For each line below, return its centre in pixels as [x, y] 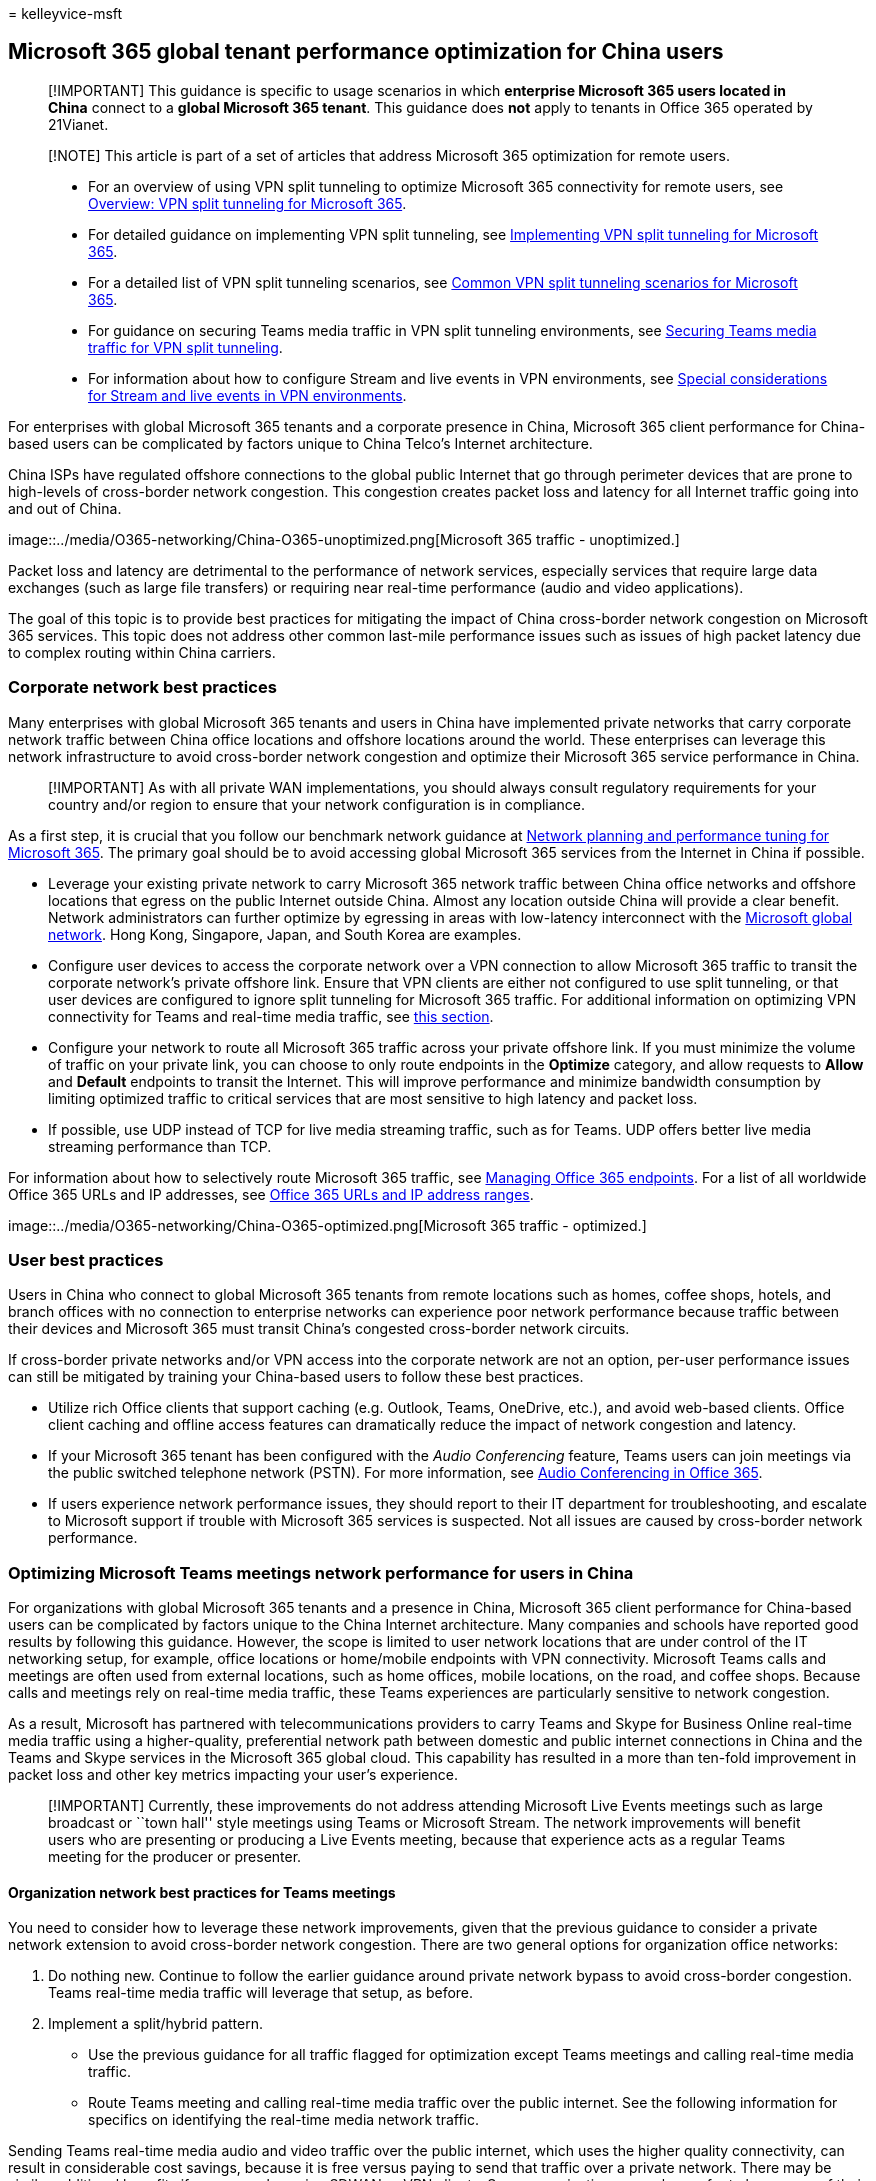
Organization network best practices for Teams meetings [202, 1892]
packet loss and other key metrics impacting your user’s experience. [233, 1775]
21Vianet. [78, 124]
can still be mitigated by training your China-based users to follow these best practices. [296, 1377]
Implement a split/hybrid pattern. [155, 2024]
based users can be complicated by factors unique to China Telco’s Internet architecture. [300, 443]
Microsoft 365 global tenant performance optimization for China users [366, 52]
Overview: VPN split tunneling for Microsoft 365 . [247, 203]
